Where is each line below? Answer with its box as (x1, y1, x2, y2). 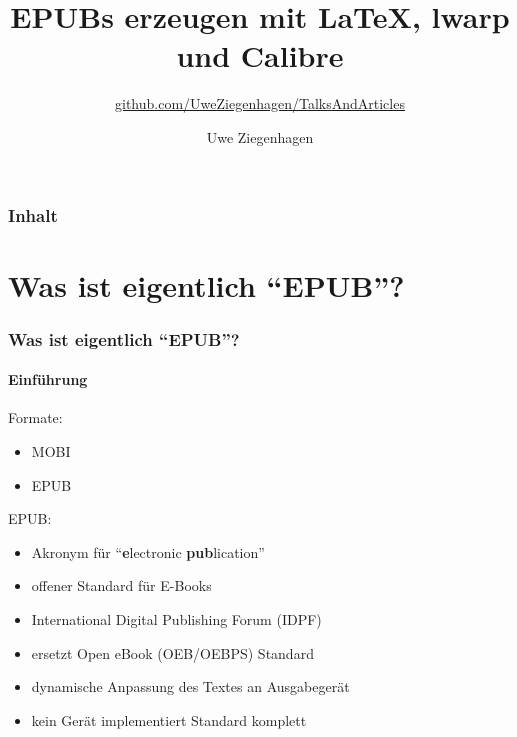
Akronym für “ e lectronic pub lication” (31, 541, 265, 562)
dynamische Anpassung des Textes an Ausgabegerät (31, 676, 350, 697)
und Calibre (176, 35, 344, 76)
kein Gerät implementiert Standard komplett (31, 709, 307, 730)
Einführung (8, 369, 88, 390)
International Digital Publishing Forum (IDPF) (31, 609, 322, 629)
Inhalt (8, 202, 58, 227)
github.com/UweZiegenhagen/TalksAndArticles (115, 93, 405, 114)
